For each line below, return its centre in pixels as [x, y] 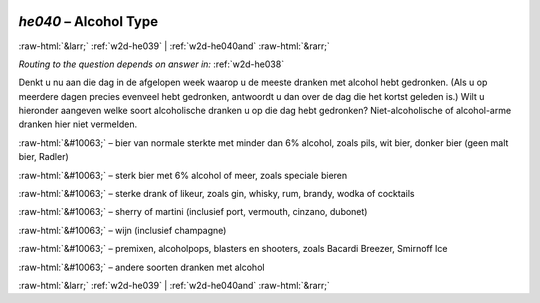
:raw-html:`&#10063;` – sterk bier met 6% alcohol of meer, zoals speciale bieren [183, 175]
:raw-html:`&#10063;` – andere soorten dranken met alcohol [141, 267]
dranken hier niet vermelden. [78, 124]
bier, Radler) [43, 157]
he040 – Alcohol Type [88, 21]
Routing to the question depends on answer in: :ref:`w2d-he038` [151, 64]
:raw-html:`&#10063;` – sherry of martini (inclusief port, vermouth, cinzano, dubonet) [193, 212]
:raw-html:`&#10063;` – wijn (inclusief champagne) [122, 230]
